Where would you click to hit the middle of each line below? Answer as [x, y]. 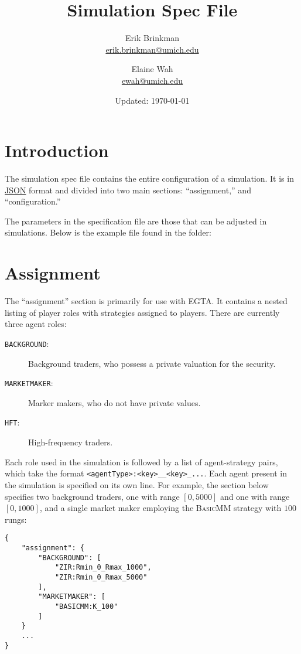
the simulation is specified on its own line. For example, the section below [137, 484]
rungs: [16, 519]
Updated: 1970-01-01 [152, 100]
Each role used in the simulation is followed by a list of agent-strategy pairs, [141, 461]
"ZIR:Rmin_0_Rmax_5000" [101, 577]
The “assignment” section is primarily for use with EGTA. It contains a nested [146, 301]
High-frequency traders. [71, 442]
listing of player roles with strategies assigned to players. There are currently [142, 312]
